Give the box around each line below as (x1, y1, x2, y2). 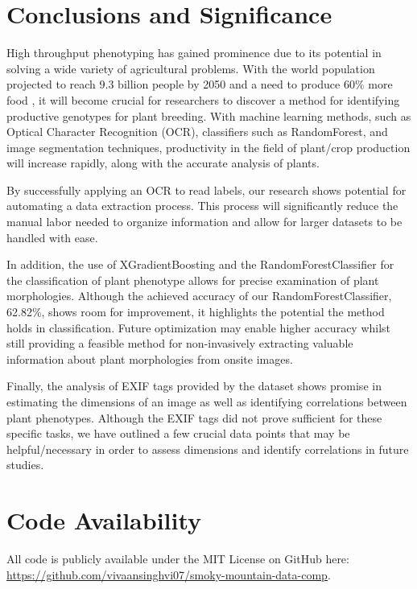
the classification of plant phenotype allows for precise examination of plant (6, 271, 379, 288)
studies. (6, 456, 44, 473)
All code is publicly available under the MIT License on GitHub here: (6, 550, 349, 567)
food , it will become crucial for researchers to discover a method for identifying (6, 91, 400, 108)
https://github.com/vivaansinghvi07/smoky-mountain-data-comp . (6, 566, 331, 583)
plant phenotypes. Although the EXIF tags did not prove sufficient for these (6, 409, 382, 426)
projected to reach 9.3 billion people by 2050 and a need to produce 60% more (6, 76, 393, 93)
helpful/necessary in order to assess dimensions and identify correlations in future (6, 440, 409, 457)
